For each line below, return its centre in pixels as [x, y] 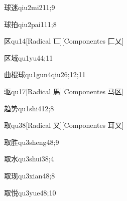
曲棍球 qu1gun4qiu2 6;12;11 [45, 74]
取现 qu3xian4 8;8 [30, 175]
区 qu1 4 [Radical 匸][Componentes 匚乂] [64, 41]
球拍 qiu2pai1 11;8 [30, 24]
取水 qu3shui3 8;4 [29, 159]
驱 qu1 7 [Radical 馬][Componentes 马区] [64, 91]
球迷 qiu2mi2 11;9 [30, 7]
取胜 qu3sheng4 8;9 [32, 142]
